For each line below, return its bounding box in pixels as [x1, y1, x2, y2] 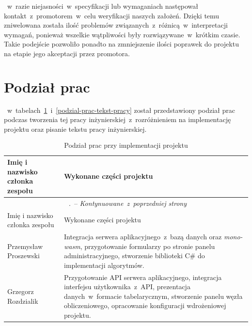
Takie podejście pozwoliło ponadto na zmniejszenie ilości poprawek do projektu [4, 39, 239, 49]
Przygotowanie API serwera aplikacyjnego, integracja [63, 272, 222, 282]
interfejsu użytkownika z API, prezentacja [63, 281, 190, 292]
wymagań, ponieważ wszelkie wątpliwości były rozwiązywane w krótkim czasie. [4, 29, 240, 39]
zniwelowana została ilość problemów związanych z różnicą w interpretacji [4, 20, 228, 30]
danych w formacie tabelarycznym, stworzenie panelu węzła [63, 291, 243, 301]
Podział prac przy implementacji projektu [64, 140, 188, 150]
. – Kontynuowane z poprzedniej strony [68, 198, 187, 208]
